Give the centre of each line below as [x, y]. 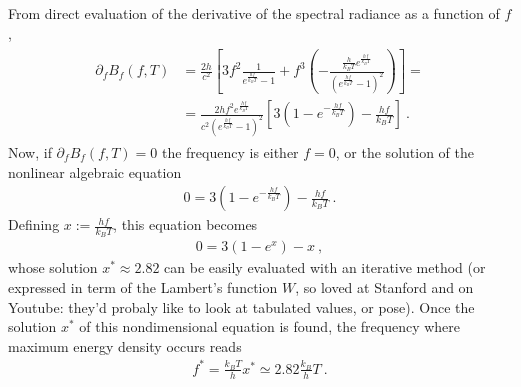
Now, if [30, 151]
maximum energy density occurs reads [125, 345]
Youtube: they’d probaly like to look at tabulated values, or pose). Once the [241, 306]
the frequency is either [230, 151]
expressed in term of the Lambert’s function [143, 287]
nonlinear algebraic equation [95, 171]
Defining [34, 224]
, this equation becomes [185, 224]
